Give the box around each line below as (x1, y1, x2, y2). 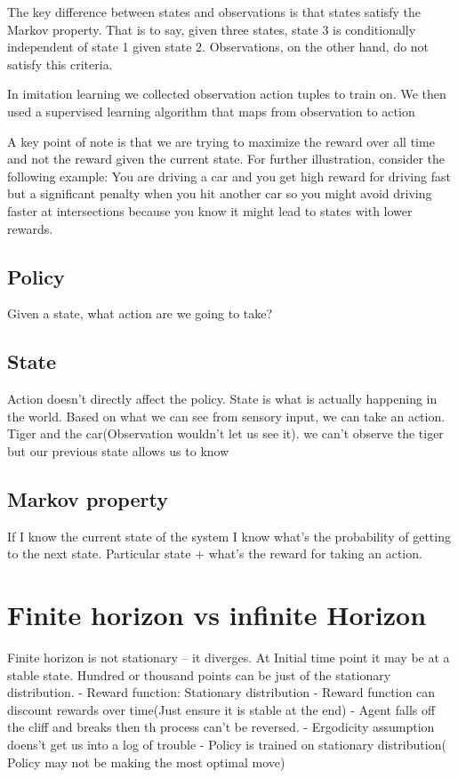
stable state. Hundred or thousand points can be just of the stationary (7, 665, 391, 684)
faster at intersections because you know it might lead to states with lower (7, 201, 413, 220)
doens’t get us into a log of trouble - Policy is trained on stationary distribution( (7, 734, 446, 753)
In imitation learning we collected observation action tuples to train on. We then (7, 84, 446, 103)
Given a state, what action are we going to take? (7, 304, 273, 323)
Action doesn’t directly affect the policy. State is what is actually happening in (7, 389, 438, 408)
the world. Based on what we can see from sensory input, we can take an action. (7, 406, 446, 425)
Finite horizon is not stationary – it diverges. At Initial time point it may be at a (7, 648, 450, 667)
